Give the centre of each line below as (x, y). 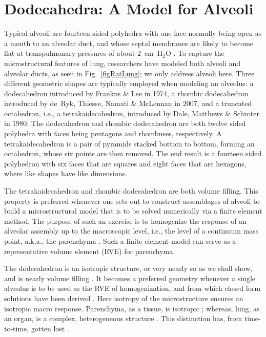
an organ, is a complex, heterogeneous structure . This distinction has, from (123, 318)
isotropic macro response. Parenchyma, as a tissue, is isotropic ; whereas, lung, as (132, 308)
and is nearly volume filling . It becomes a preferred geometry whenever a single (130, 278)
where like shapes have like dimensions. (66, 173)
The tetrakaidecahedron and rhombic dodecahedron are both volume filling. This (131, 191)
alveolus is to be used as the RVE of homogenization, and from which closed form (132, 288)
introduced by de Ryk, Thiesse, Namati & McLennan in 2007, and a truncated (128, 103)
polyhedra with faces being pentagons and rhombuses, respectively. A (113, 133)
